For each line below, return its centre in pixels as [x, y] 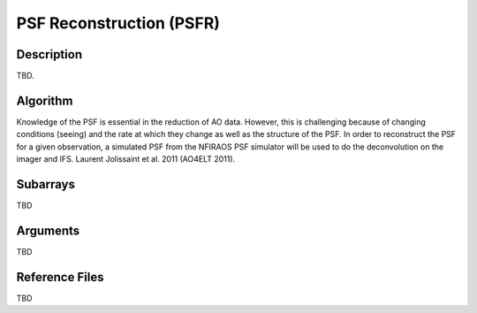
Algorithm [45, 100]
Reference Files [60, 277]
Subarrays [45, 184]
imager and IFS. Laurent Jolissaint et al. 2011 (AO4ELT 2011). [126, 159]
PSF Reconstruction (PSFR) [118, 23]
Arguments [48, 230]
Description [49, 54]
